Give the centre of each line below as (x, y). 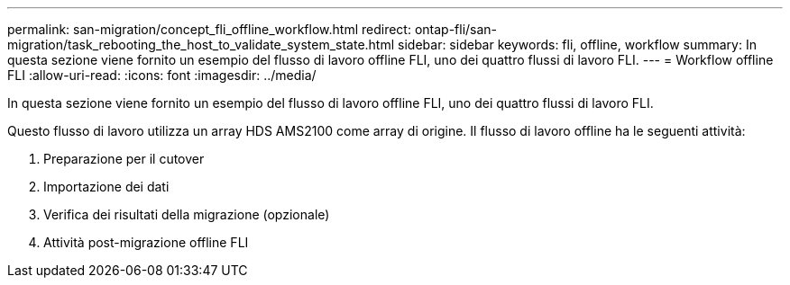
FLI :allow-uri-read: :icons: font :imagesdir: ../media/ (162, 75)
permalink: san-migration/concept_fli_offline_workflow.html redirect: (209, 29)
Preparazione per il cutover (124, 159)
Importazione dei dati (106, 187)
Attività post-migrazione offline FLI (146, 242)
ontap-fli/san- (456, 29)
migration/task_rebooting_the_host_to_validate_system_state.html (201, 45)
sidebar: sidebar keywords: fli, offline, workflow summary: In (577, 45)
